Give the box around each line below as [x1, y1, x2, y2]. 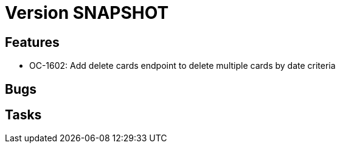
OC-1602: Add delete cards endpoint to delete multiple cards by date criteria [29, 60, 336, 71]
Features [5, 34, 60, 50]
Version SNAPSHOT [5, 2, 169, 23]
